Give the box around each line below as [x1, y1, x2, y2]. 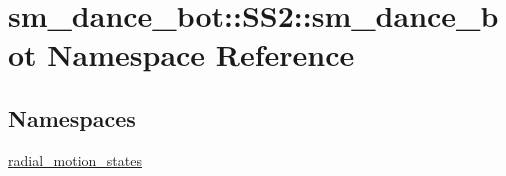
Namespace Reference [47, 34, 355, 75]
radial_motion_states [8, 149, 142, 170]
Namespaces [8, 102, 136, 133]
